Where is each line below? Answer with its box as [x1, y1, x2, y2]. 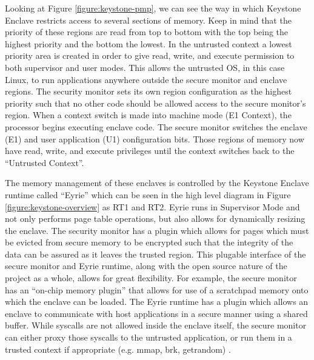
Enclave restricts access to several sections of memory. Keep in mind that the [5, 13, 292, 26]
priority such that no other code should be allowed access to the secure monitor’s [5, 96, 306, 109]
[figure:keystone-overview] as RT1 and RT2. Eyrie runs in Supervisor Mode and [5, 200, 300, 213]
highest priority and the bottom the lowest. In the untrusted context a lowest [5, 37, 292, 50]
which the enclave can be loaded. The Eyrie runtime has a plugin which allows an [5, 295, 309, 308]
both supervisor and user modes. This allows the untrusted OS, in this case [5, 61, 285, 73]
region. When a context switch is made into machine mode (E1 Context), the [5, 108, 292, 121]
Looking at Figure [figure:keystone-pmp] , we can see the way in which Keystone [5, 2, 301, 14]
